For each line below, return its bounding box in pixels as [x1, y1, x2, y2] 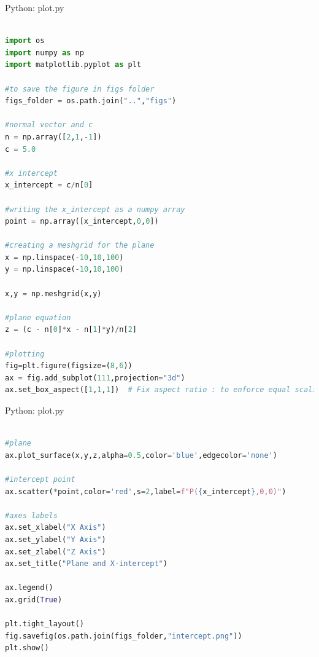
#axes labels [5, 511, 58, 520]
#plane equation [5, 313, 71, 322]
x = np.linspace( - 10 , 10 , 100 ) [5, 253, 124, 262]
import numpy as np [5, 48, 84, 57]
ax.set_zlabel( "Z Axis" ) [5, 547, 106, 556]
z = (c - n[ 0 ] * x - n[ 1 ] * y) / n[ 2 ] [5, 325, 137, 334]
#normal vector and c [5, 120, 93, 130]
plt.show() [5, 643, 49, 653]
